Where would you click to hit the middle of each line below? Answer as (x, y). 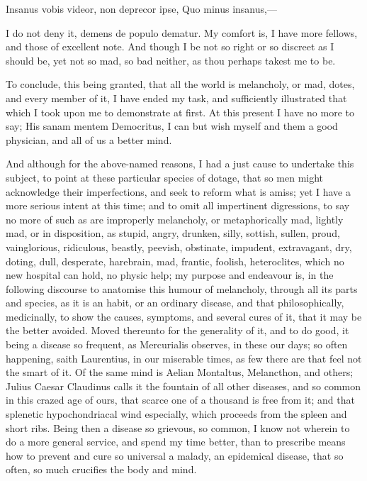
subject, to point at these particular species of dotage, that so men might (165, 177)
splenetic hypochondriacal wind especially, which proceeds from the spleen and (176, 414)
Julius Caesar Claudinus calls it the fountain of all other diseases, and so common (183, 386)
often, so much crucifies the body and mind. (101, 469)
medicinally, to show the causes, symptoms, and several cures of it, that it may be (184, 316)
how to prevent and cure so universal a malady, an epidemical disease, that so (175, 455)
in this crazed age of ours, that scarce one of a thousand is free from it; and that (180, 400)
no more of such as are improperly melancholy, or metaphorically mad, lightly (175, 219)
